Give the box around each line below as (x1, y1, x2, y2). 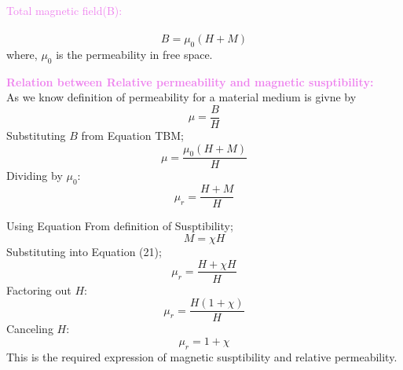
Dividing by (6, 167, 63, 184)
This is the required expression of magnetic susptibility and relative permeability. (6, 348, 398, 365)
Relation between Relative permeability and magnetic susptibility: (6, 73, 374, 90)
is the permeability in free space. (56, 46, 213, 62)
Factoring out (6, 281, 71, 298)
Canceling (6, 321, 53, 337)
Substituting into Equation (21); (6, 243, 162, 259)
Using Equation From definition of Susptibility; (6, 218, 233, 234)
